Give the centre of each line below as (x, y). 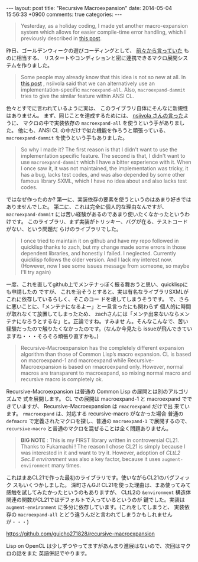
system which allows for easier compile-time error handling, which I (103, 32)
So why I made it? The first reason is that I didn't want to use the (99, 150)
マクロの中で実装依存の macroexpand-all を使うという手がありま (101, 123)
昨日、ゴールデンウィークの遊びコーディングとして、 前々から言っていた (95, 51)
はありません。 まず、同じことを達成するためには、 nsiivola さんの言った (95, 116)
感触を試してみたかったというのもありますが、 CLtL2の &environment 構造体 (98, 492)
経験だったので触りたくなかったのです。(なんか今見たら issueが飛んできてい (99, 329)
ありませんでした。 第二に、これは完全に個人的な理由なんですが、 (87, 207)
